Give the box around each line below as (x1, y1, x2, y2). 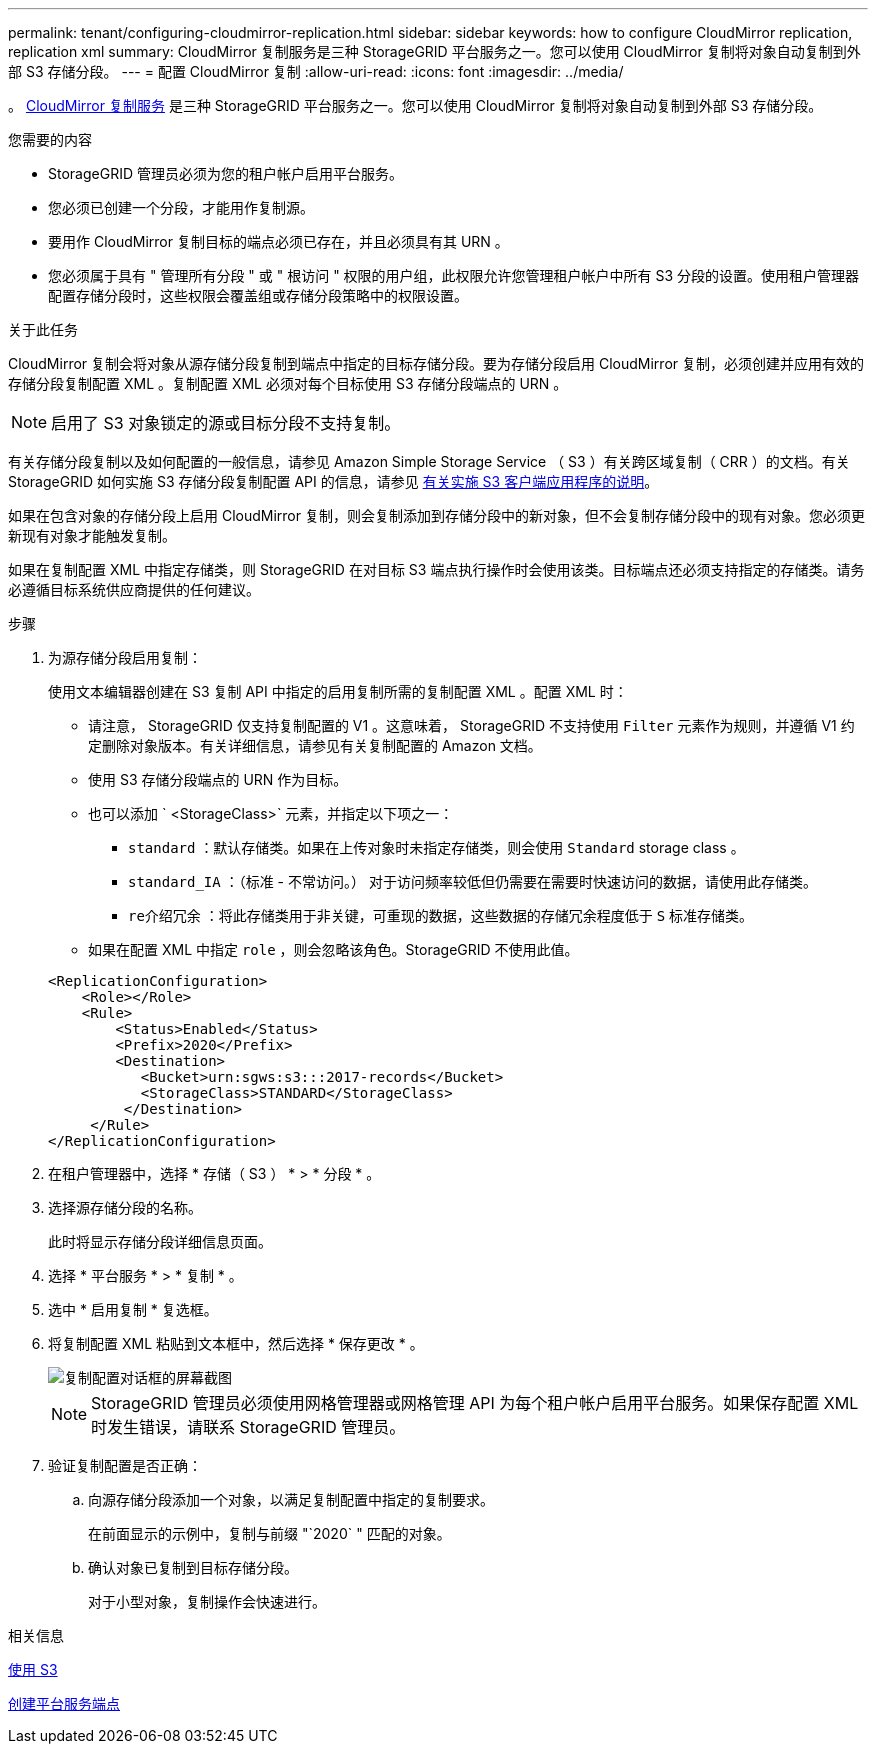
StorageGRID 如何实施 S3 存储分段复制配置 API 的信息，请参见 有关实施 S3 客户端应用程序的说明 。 (8, 473, 659, 490)
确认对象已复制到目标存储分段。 (88, 1559, 298, 1576)
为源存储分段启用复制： (48, 649, 202, 666)
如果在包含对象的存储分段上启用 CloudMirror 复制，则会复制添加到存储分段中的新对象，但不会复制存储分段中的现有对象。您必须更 (8, 507, 865, 524)
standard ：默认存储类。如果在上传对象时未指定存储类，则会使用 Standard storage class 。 (128, 839, 745, 856)
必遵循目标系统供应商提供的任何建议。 (8, 581, 260, 598)
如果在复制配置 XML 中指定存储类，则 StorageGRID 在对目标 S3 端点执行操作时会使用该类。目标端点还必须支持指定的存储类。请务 (8, 561, 865, 578)
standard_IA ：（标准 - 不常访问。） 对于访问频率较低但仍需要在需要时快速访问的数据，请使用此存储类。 (128, 873, 817, 890)
